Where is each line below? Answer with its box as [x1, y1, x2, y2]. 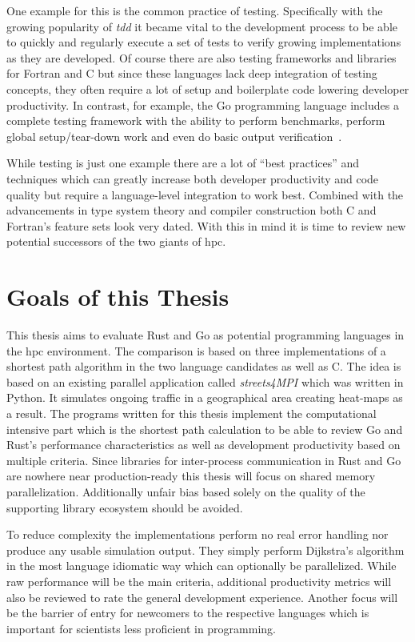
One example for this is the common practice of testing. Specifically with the [6, 2, 383, 18]
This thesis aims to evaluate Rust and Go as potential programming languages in [6, 327, 405, 343]
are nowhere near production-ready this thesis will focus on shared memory [6, 467, 376, 484]
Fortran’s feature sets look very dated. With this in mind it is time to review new [6, 217, 406, 234]
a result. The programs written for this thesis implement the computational [6, 405, 377, 421]
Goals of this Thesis [6, 280, 229, 313]
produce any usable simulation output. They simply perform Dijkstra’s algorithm [6, 541, 405, 558]
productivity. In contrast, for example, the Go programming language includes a [6, 96, 399, 113]
